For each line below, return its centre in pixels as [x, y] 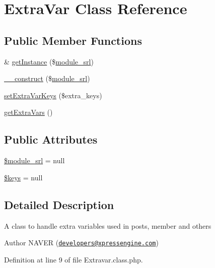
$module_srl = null [34, 160]
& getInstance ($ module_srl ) [49, 61]
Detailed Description [59, 204]
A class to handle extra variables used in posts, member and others [108, 225]
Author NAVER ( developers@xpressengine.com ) [81, 243]
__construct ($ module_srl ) [47, 78]
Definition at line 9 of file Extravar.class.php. [74, 259]
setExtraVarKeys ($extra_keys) [53, 95]
